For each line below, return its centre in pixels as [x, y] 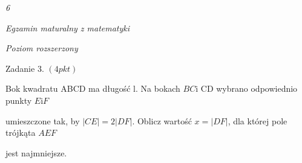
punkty [19, 100]
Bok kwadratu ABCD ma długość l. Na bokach [93, 88]
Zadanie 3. [25, 68]
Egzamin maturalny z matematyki [68, 27]
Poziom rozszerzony [42, 48]
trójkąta [21, 133]
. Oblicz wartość [162, 120]
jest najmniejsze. [36, 152]
